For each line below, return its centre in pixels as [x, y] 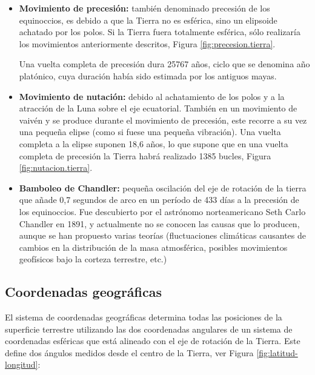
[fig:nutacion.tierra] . [56, 168]
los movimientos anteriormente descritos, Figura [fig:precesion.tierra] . [147, 43]
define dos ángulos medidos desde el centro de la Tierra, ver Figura [129, 352]
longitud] [22, 364]
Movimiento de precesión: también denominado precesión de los [144, 8]
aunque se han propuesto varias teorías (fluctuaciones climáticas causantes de [162, 235]
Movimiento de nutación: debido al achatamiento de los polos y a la [152, 96]
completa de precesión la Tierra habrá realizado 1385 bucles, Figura [145, 155]
